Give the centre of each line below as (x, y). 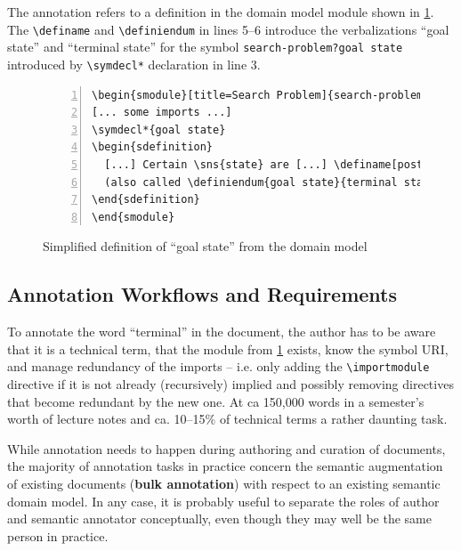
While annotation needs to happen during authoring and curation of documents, (226, 448)
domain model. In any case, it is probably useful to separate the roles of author (223, 501)
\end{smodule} (133, 217)
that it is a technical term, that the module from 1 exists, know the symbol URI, (228, 348)
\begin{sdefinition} (153, 147)
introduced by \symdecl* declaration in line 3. (134, 64)
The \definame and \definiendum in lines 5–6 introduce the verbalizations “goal (228, 29)
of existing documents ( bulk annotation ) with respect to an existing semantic (224, 483)
